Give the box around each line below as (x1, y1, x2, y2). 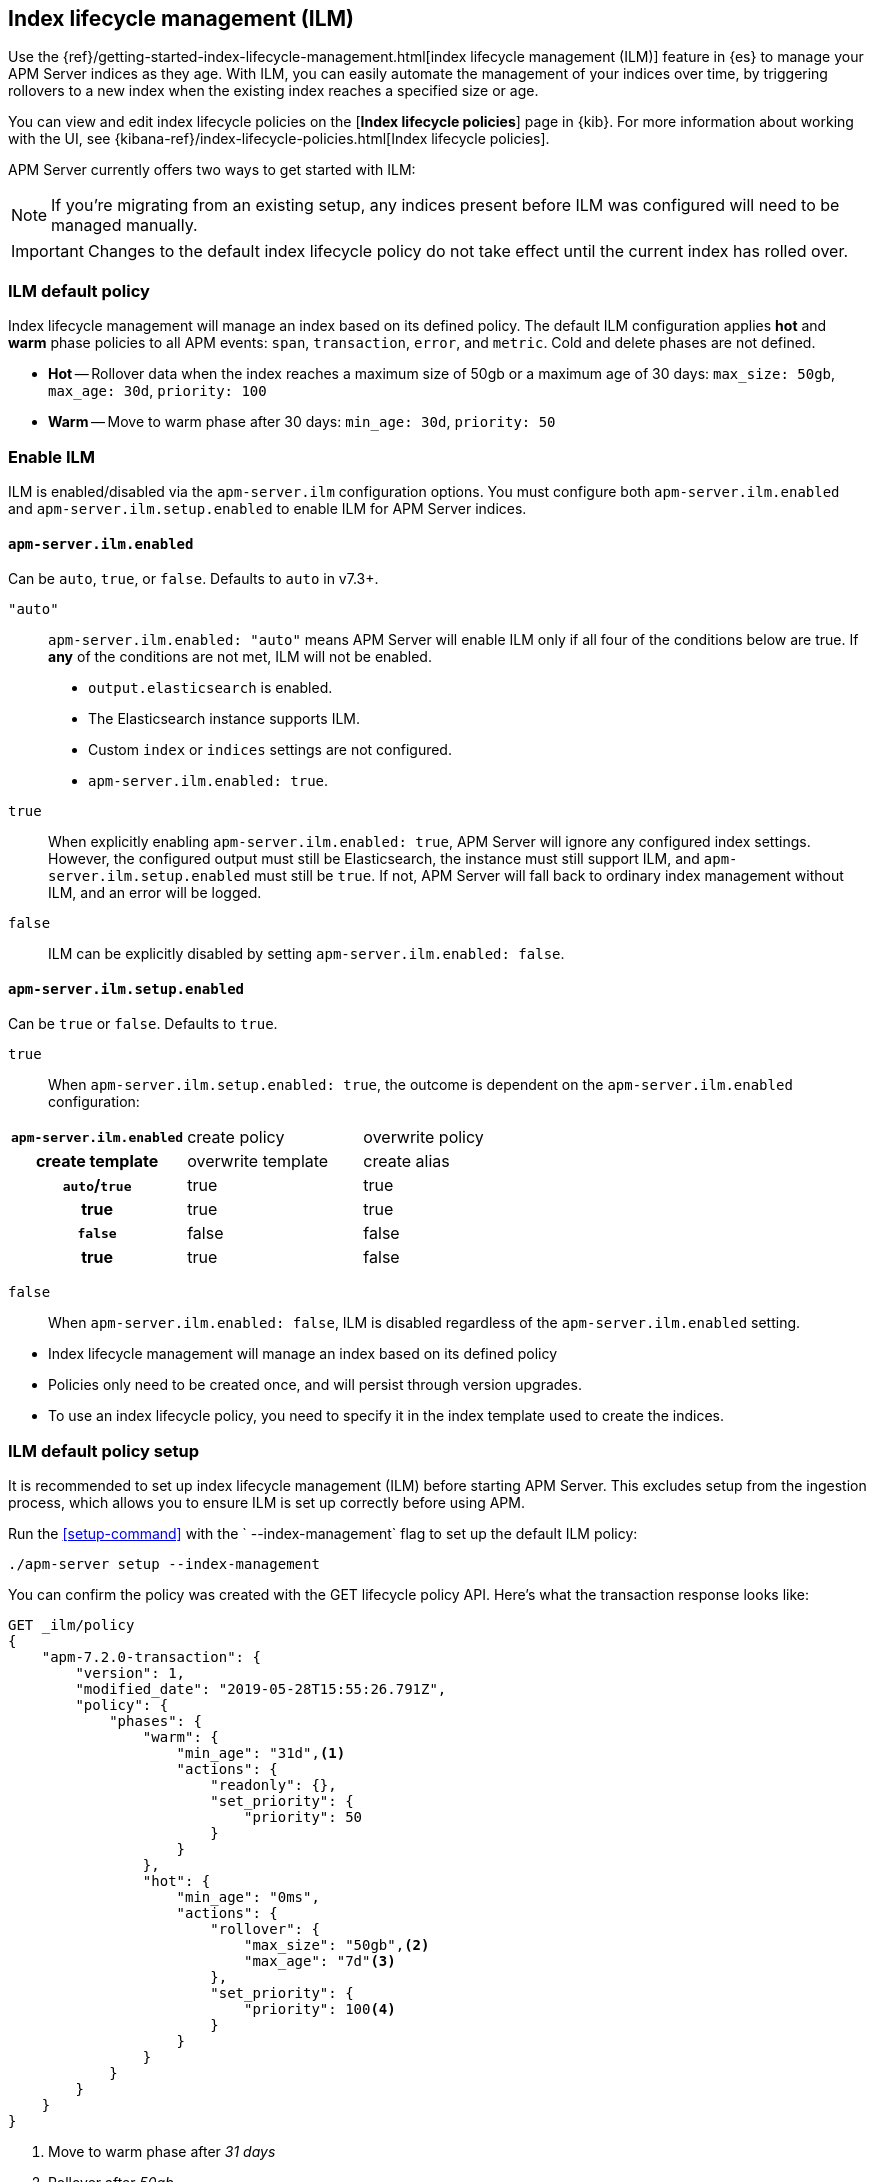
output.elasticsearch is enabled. (88, 679, 333, 697)
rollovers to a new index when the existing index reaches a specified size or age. (8, 82, 539, 100)
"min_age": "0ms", (176, 1889, 320, 1906)
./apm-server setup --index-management (8, 1556, 320, 1573)
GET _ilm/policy (8, 1617, 135, 1634)
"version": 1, (75, 1665, 186, 1682)
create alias (363, 1151, 450, 1172)
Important (11, 241, 84, 262)
